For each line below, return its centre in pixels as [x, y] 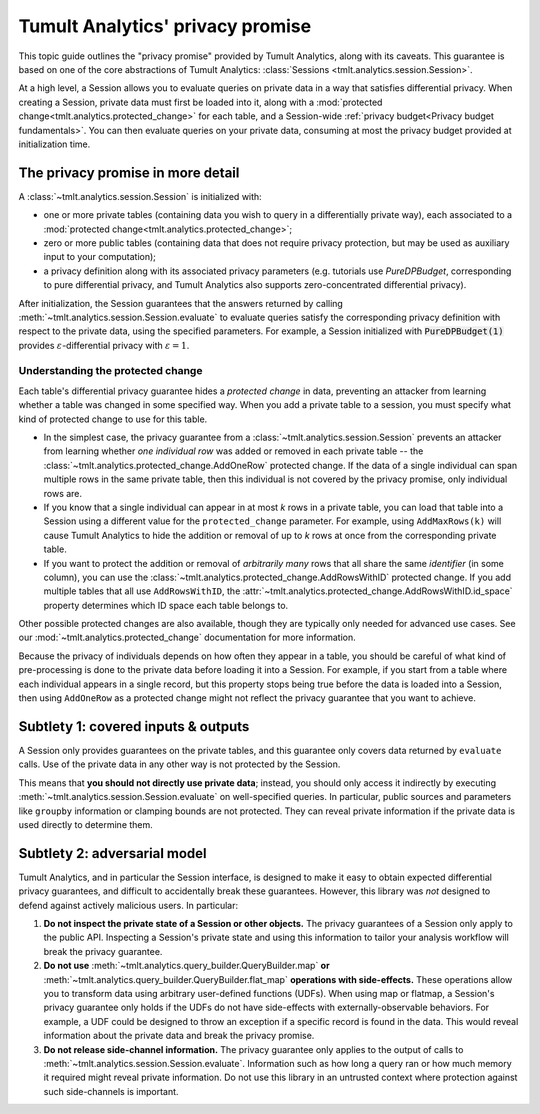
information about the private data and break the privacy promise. [179, 1036]
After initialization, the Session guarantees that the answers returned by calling [181, 303]
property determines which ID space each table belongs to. [166, 605]
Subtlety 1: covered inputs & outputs [134, 726]
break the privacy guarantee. [103, 951]
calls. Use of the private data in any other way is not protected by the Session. [179, 764]
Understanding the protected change [110, 371]
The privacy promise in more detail [129, 172]
